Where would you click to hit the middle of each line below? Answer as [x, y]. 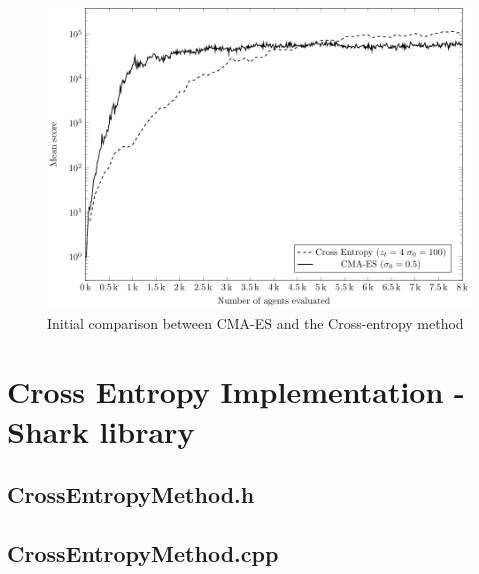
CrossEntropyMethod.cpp [143, 552]
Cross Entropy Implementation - [236, 391]
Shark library [101, 430]
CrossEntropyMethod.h [131, 494]
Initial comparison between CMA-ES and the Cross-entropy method [255, 322]
